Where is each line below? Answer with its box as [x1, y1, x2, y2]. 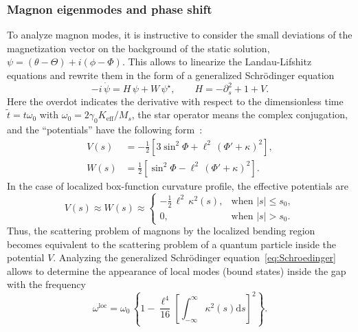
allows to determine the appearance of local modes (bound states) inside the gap [7, 263, 346, 278]
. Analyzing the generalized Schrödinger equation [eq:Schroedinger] [53, 250, 336, 265]
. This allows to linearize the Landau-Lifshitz [122, 54, 312, 69]
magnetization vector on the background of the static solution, [7, 41, 270, 55]
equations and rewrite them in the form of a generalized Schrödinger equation [7, 68, 335, 82]
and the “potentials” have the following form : [7, 122, 203, 136]
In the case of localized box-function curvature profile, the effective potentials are [7, 178, 348, 192]
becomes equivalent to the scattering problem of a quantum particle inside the [7, 236, 337, 251]
